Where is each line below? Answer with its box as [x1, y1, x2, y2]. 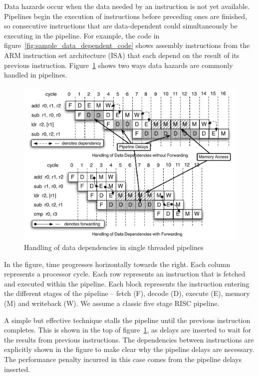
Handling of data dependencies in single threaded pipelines [24, 242, 204, 252]
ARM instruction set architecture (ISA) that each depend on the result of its [4, 49, 240, 60]
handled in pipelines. [4, 69, 67, 80]
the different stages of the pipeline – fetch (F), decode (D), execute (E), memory [4, 288, 250, 298]
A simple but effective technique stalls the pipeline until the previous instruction [4, 314, 251, 325]
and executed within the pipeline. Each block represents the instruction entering [4, 278, 250, 288]
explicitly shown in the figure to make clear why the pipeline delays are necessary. [4, 344, 255, 354]
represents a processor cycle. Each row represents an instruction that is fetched [4, 268, 246, 279]
